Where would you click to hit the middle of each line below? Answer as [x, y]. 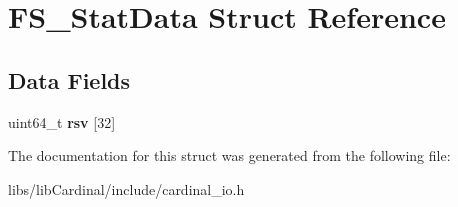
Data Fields [69, 79]
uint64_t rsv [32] [62, 121]
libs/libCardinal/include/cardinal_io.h [126, 188]
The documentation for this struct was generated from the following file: [229, 155]
